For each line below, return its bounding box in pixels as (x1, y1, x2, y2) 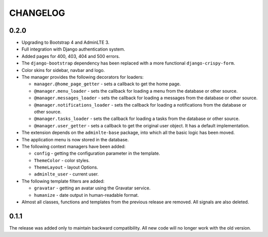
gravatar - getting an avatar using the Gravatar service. (34, 185, 151, 191)
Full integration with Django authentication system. (21, 46, 126, 52)
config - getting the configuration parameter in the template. (34, 150, 160, 156)
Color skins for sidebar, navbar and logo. (21, 67, 105, 73)
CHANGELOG (9, 7, 66, 18)
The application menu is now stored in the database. (21, 136, 129, 142)
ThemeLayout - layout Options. (34, 164, 99, 171)
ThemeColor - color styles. (34, 157, 90, 163)
